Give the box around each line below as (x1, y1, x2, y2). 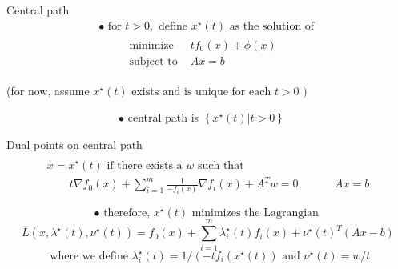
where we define (50, 251, 128, 263)
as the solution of (229, 20, 315, 32)
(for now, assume (6, 82, 90, 98)
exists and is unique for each (131, 86, 271, 98)
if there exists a (107, 159, 183, 171)
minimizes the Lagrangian (191, 207, 319, 219)
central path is (127, 109, 199, 126)
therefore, (103, 207, 151, 219)
